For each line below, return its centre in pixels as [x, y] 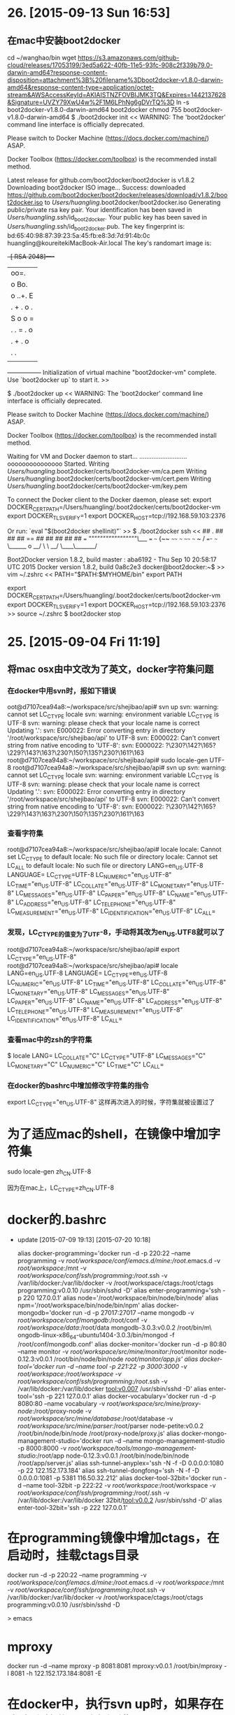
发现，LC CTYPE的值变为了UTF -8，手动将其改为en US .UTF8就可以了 [116, 933]
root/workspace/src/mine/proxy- [154, 1403]
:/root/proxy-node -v [62, 1411]
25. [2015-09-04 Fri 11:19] [84, 642]
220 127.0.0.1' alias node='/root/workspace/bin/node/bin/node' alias [121, 1297]
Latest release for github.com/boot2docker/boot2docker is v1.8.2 [101, 180]
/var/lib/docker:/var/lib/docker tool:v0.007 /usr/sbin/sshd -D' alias [112, 1388]
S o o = [22, 318]
